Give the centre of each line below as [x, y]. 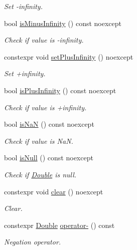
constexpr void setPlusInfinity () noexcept [69, 56]
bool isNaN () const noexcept [49, 124]
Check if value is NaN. [39, 141]
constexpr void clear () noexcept [54, 191]
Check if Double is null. [40, 174]
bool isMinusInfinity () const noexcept [63, 23]
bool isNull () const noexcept [49, 158]
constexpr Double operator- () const [59, 225]
